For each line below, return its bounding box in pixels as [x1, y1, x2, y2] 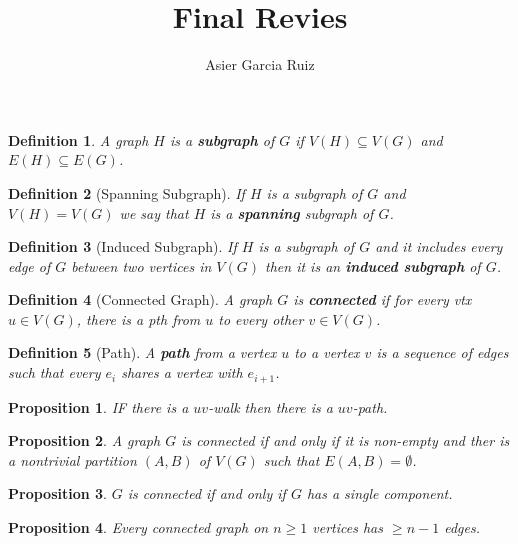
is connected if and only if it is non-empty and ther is [181, 430, 510, 451]
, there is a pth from [76, 308, 201, 329]
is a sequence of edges [376, 342, 509, 363]
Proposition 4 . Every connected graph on [8, 516, 269, 537]
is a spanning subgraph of [210, 202, 374, 223]
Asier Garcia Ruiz [205, 54, 315, 75]
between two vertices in [71, 255, 212, 276]
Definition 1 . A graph [8, 129, 149, 150]
